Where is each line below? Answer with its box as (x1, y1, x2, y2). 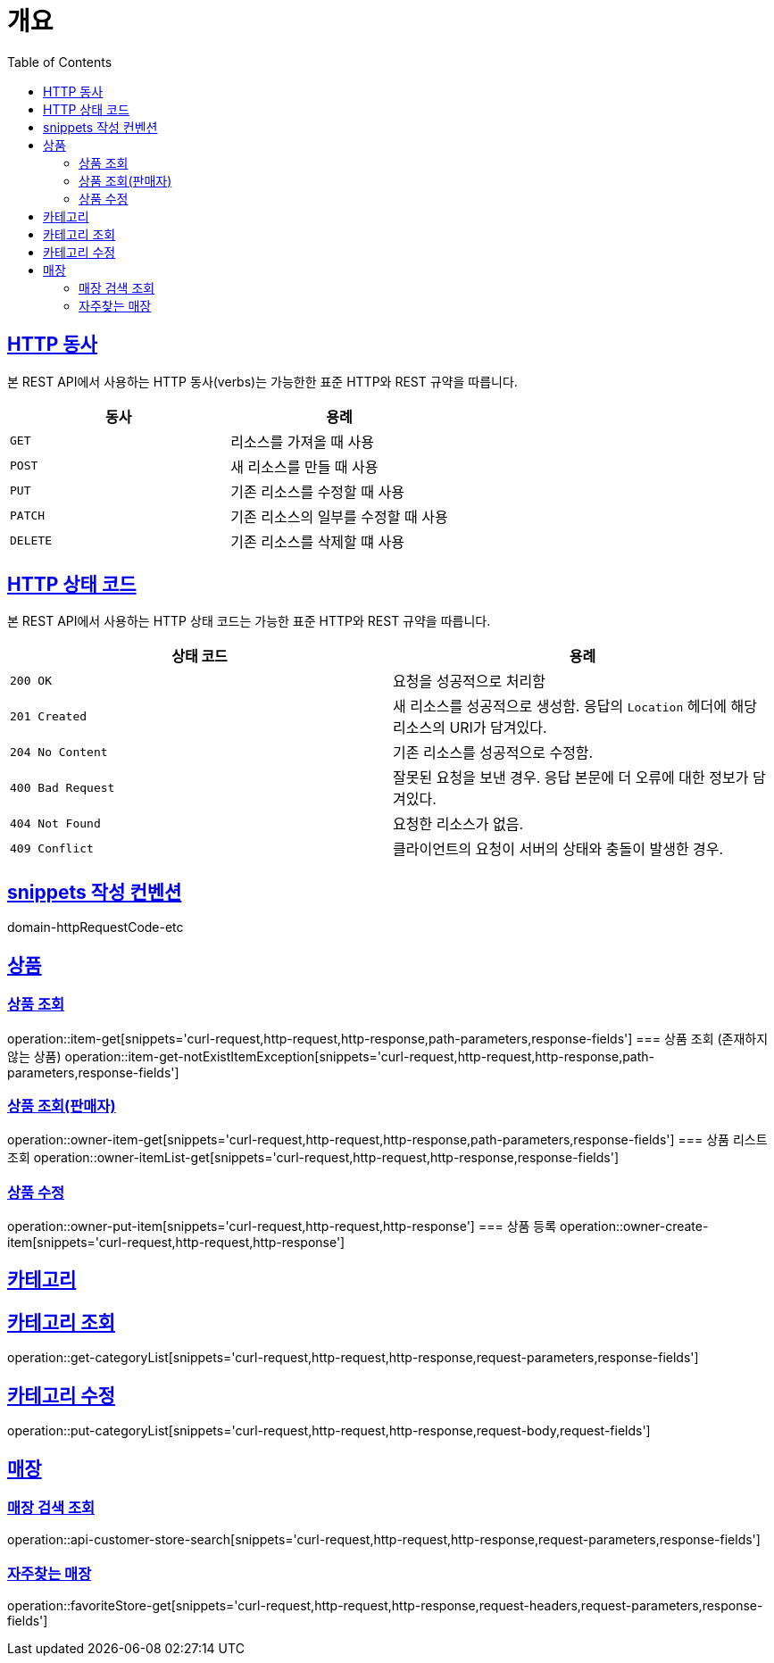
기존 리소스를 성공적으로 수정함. (393, 744, 594, 762)
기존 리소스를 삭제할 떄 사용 (230, 532, 404, 551)
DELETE (10, 534, 52, 548)
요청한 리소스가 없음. (393, 815, 524, 834)
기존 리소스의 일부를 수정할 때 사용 (230, 507, 448, 526)
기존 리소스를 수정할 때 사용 (230, 482, 404, 501)
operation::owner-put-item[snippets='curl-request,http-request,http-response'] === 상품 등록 (7, 1218, 557, 1234)
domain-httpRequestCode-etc (7, 919, 184, 935)
